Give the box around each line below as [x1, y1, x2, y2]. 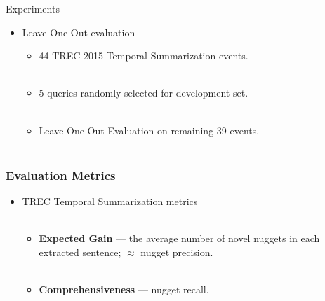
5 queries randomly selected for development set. [39, 85, 248, 100]
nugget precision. [140, 244, 213, 259]
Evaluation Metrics [6, 166, 116, 183]
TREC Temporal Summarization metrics [22, 193, 198, 208]
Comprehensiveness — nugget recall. [39, 281, 209, 296]
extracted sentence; [39, 244, 121, 259]
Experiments [6, 1, 60, 15]
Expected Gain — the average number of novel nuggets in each [39, 231, 320, 246]
